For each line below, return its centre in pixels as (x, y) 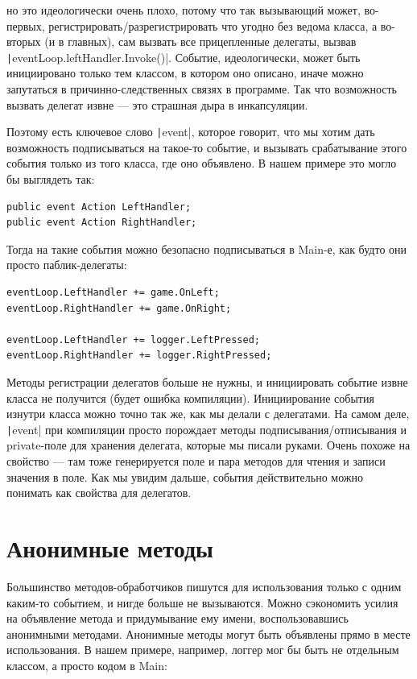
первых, (26, 25)
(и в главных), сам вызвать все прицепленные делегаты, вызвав (200, 41)
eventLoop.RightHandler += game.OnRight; (119, 308)
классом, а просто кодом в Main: (87, 665)
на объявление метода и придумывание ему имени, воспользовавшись (178, 618)
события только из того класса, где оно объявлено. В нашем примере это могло (202, 163)
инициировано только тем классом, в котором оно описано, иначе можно (185, 73)
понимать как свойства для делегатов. (99, 493)
